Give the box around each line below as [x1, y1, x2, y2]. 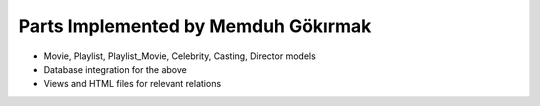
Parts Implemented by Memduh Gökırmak [18, 15, 372, 37]
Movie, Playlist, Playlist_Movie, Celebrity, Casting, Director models [43, 50, 317, 62]
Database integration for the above [43, 63, 187, 75]
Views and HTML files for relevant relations [43, 78, 222, 90]
